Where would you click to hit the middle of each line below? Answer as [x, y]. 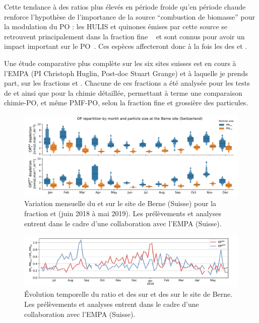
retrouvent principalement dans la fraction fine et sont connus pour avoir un [124, 36]
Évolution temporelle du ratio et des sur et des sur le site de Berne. [128, 294]
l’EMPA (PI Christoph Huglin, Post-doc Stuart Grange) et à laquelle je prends [126, 73]
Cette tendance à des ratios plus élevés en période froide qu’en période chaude [125, 7]
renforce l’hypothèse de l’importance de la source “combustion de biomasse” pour [129, 16]
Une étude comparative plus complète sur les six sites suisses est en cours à [120, 63]
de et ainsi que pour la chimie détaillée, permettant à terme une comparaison [123, 92]
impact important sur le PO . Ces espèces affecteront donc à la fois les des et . [126, 46]
